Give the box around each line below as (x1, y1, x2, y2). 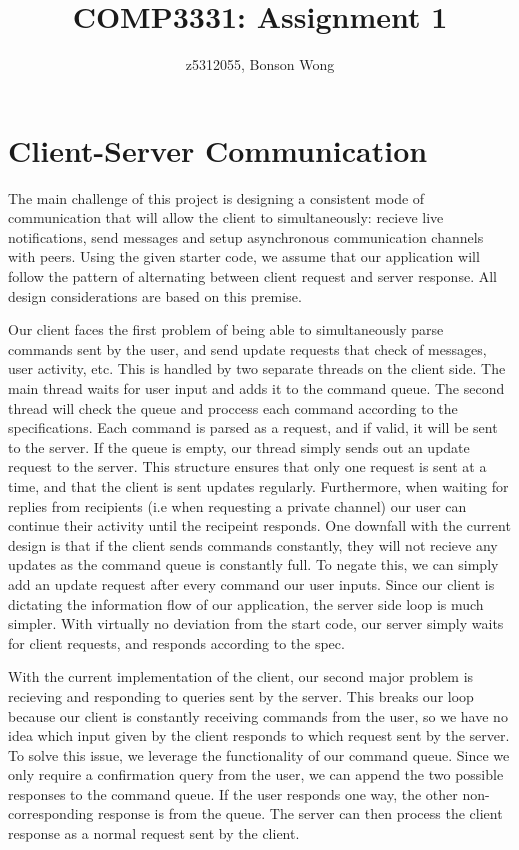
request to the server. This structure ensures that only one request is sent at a (8, 456, 487, 477)
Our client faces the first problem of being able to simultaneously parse (8, 319, 444, 340)
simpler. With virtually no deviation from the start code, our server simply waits (8, 613, 504, 634)
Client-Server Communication (8, 129, 428, 170)
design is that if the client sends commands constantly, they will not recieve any (8, 534, 498, 555)
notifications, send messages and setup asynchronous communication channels (8, 226, 484, 247)
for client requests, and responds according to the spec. (8, 632, 345, 653)
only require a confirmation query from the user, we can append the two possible (8, 764, 504, 785)
